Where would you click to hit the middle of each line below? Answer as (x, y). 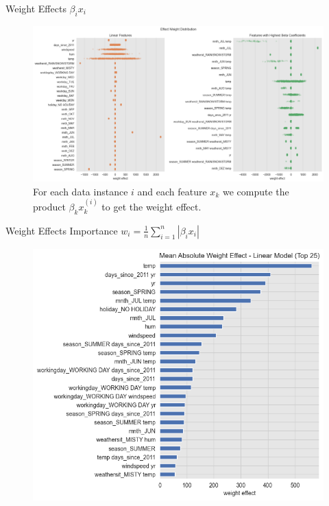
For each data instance (81, 191)
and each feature (172, 191)
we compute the (256, 191)
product (49, 207)
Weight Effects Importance (62, 230)
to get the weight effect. (151, 207)
